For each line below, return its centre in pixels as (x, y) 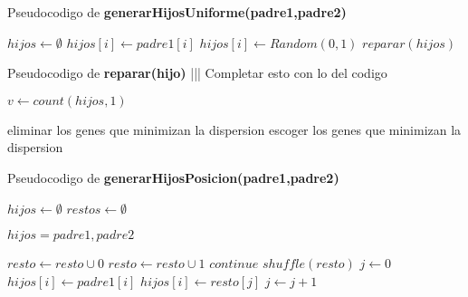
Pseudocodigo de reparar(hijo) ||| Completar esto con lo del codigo (197, 73)
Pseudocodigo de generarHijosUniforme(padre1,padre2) (177, 12)
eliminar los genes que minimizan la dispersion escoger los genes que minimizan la (234, 129)
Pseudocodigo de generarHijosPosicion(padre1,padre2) (173, 177)
